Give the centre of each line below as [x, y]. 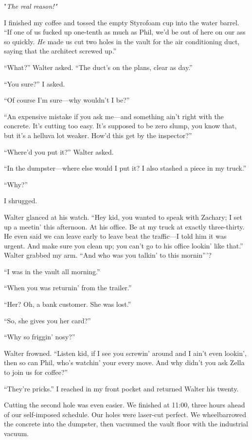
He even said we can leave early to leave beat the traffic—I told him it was [115, 236]
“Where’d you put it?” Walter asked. [59, 151]
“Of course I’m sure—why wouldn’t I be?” [67, 100]
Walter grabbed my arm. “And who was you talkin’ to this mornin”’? [108, 255]
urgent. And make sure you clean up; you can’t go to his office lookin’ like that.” [124, 245]
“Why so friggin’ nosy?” [40, 337]
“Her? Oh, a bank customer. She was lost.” [68, 304]
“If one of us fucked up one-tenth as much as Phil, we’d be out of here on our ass [125, 32]
